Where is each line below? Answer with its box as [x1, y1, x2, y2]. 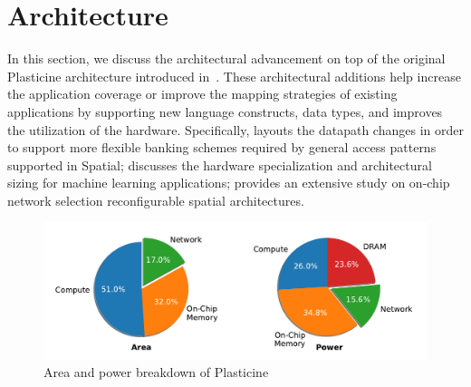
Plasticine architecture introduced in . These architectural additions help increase [7, 66, 461, 85]
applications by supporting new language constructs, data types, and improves [7, 102, 443, 121]
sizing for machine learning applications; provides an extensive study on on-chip [7, 173, 450, 192]
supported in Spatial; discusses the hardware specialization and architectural [7, 155, 432, 174]
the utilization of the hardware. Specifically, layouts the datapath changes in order [7, 120, 464, 139]
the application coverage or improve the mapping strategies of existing [7, 84, 398, 103]
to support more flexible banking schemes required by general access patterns [7, 138, 437, 157]
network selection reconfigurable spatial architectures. [7, 190, 304, 209]
